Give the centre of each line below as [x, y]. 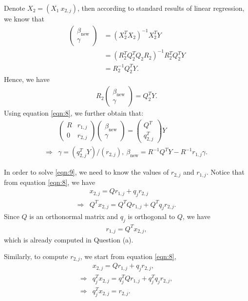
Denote [15, 8]
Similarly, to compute [36, 256]
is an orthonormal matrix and [74, 216]
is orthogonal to [152, 216]
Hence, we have [27, 79]
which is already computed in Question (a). [69, 240]
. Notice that [225, 172]
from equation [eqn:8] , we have [50, 182]
